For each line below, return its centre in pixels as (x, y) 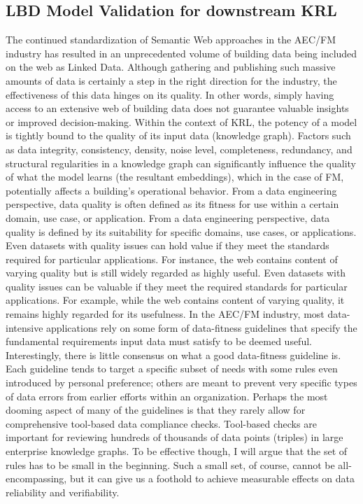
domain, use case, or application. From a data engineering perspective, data (168, 217)
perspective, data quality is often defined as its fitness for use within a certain (172, 204)
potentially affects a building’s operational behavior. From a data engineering (171, 190)
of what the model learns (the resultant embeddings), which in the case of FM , (175, 177)
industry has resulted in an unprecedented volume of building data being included (181, 53)
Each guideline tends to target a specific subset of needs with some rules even (172, 369)
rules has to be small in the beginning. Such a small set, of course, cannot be (170, 464)
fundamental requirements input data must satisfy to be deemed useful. (159, 341)
